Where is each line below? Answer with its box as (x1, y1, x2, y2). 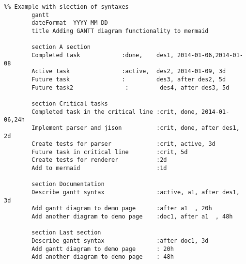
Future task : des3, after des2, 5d (31, 76, 226, 83)
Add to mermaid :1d (31, 165, 167, 172)
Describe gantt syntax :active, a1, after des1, (31, 189, 240, 196)
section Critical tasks (31, 100, 108, 107)
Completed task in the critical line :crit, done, (31, 108, 198, 115)
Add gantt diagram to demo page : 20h (31, 245, 174, 252)
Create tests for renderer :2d (31, 156, 167, 164)
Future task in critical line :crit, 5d (31, 148, 188, 155)
